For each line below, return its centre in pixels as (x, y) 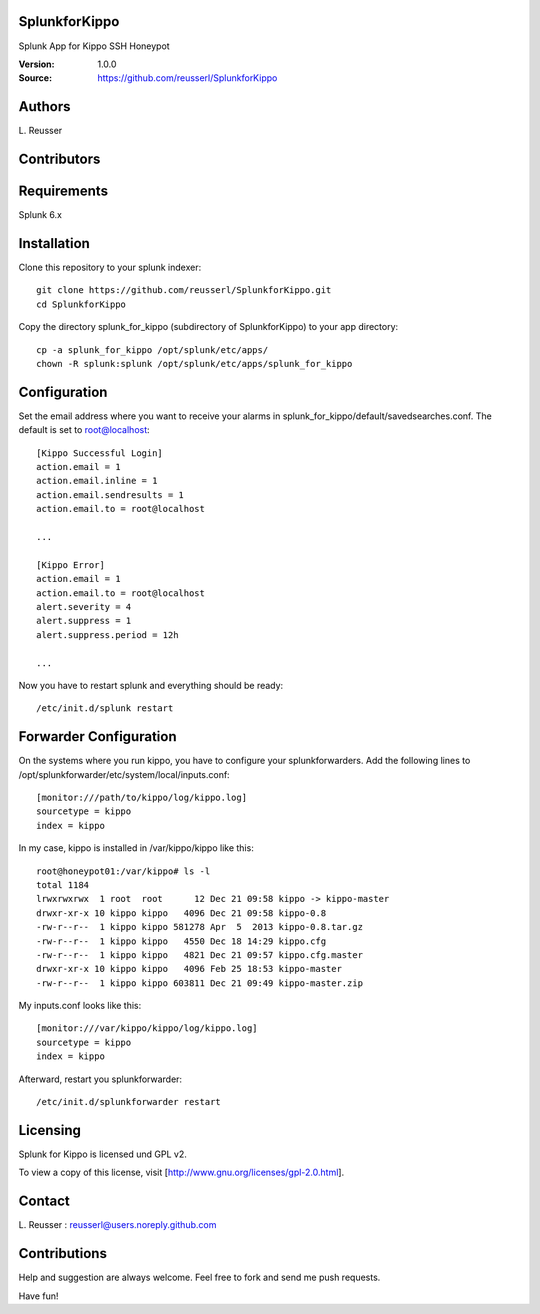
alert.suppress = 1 (84, 621)
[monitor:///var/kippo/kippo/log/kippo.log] (147, 1028)
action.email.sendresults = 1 (110, 494)
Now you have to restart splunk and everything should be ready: (151, 685)
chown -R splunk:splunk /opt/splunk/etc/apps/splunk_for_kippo (194, 363)
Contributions (62, 1253)
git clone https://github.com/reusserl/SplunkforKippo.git (184, 290)
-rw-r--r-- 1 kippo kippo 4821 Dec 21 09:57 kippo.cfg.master (200, 954)
